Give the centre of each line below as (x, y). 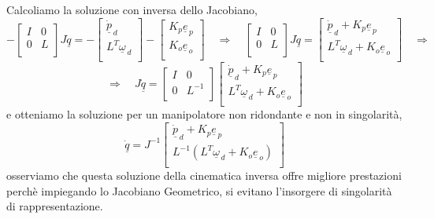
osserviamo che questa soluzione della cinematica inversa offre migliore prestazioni (204, 175)
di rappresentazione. (55, 206)
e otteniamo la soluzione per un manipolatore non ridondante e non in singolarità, (204, 114)
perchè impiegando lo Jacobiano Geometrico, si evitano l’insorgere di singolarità (199, 190)
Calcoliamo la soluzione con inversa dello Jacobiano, (132, 9)
